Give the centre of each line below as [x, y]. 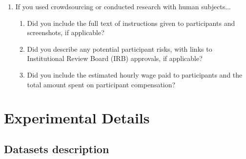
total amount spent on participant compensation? [101, 84]
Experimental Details [77, 118]
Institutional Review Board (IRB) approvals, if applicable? [115, 58]
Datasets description [57, 149]
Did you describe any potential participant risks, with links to [120, 49]
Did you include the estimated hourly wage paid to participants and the [135, 74]
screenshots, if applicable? [66, 32]
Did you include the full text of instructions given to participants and [131, 23]
